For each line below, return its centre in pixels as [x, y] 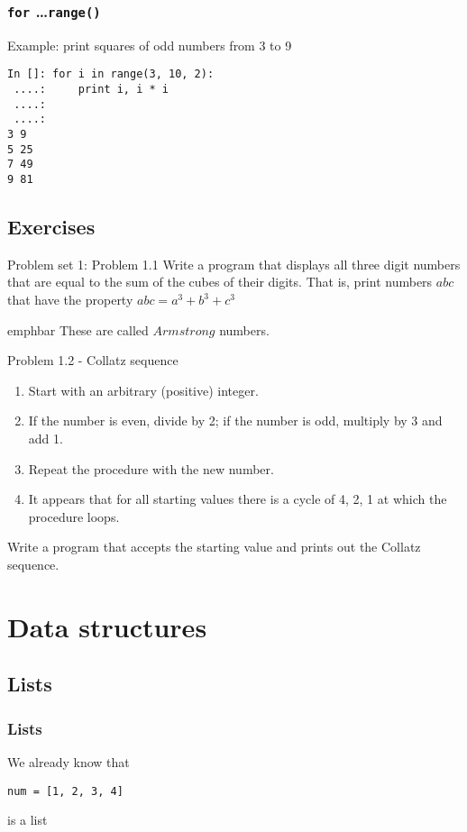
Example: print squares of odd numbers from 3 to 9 [150, 45]
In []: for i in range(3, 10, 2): [111, 74]
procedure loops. [74, 516]
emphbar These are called [78, 329]
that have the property [70, 300]
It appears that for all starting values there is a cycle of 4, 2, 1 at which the [238, 499]
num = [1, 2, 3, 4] [65, 791]
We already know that [69, 761]
